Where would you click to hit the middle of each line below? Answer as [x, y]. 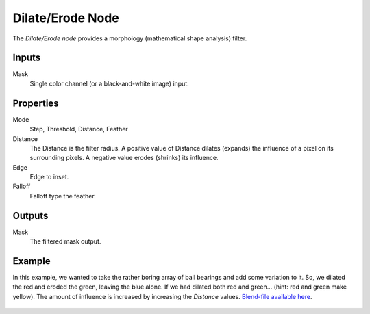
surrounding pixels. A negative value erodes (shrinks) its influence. [124, 158]
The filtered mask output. [65, 241]
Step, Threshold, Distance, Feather [79, 129]
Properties [36, 103]
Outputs [30, 215]
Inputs [27, 58]
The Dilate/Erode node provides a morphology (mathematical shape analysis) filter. [130, 38]
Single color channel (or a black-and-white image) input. [110, 83]
